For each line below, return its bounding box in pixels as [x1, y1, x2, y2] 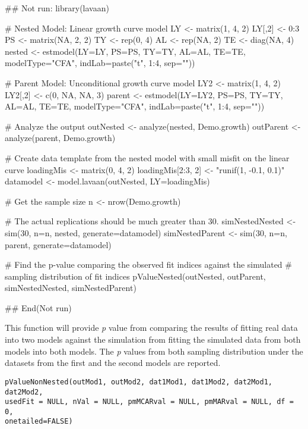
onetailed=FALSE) [5, 417, 73, 426]
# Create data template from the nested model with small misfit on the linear [5, 151, 290, 164]
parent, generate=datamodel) [5, 238, 112, 250]
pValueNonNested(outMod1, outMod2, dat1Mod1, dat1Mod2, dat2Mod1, [5, 377, 273, 386]
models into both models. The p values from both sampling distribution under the [5, 345, 303, 357]
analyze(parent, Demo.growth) [5, 131, 116, 144]
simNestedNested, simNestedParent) [5, 281, 136, 294]
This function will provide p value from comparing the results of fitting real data [5, 321, 298, 334]
